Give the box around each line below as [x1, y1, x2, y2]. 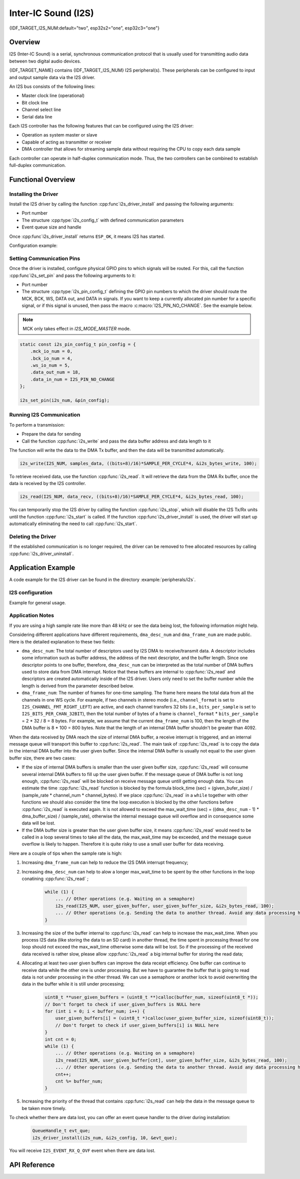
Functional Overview [9, 175, 75, 183]
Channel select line [21, 106, 61, 112]
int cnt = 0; [44, 1036, 77, 1042]
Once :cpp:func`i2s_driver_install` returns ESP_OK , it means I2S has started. [9, 233, 165, 239]
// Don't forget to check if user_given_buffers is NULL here [44, 1001, 200, 1007]
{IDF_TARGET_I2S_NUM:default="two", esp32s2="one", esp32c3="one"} [9, 25, 160, 31]
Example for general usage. [9, 599, 66, 605]
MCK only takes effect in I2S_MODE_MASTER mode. [22, 325, 131, 331]
